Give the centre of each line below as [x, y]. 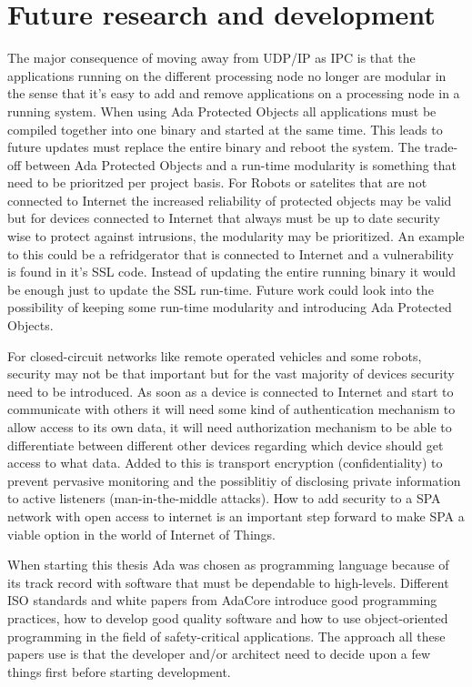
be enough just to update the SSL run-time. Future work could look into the [221, 289]
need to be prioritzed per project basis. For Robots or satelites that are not [217, 182]
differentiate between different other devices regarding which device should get [226, 445]
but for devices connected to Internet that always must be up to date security [224, 218]
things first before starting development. [119, 671]
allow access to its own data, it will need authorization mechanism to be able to [230, 427]
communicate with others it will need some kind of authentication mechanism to [231, 409]
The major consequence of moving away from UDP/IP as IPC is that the [211, 58]
